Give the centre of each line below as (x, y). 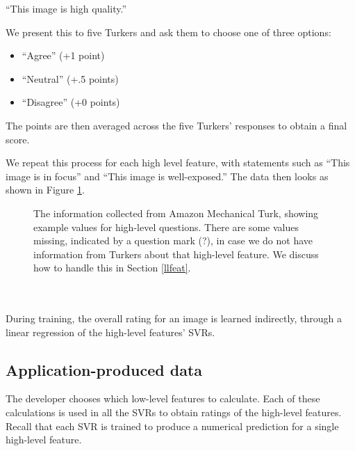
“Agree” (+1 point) (63, 55)
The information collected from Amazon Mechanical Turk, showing (176, 213)
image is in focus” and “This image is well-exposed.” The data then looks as (167, 176)
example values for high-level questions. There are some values (166, 227)
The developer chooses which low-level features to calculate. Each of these (163, 398)
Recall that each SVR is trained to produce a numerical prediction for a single (172, 426)
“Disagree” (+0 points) (71, 102)
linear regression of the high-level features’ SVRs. (110, 332)
